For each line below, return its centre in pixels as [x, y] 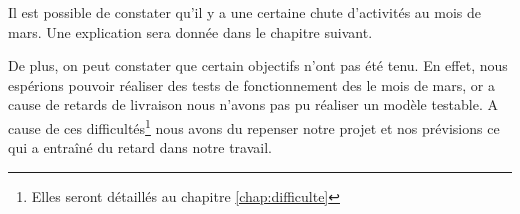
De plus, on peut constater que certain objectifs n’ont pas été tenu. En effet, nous [258, 65]
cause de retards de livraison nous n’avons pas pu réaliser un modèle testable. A [253, 104]
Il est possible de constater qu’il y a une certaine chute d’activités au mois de [244, 12]
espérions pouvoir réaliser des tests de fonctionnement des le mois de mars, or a [251, 84]
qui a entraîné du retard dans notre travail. [140, 147]
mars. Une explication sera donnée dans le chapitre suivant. [190, 31]
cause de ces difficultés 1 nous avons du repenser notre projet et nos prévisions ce [254, 126]
